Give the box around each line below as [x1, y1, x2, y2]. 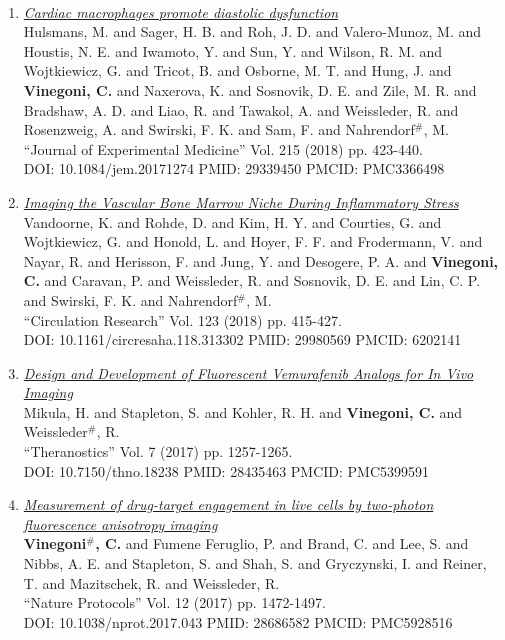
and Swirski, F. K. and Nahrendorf [23, 289, 238, 310]
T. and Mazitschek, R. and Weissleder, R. [23, 572, 280, 593]
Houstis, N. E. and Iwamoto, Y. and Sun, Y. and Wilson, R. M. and [23, 40, 443, 61]
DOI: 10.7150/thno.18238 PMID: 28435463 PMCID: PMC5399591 [23, 460, 430, 481]
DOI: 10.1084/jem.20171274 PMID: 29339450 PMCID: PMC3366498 [23, 158, 445, 179]
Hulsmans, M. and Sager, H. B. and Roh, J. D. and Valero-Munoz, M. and [23, 21, 482, 42]
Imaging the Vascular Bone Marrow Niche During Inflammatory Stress [23, 191, 459, 212]
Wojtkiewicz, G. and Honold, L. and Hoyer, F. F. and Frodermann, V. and [23, 231, 483, 252]
